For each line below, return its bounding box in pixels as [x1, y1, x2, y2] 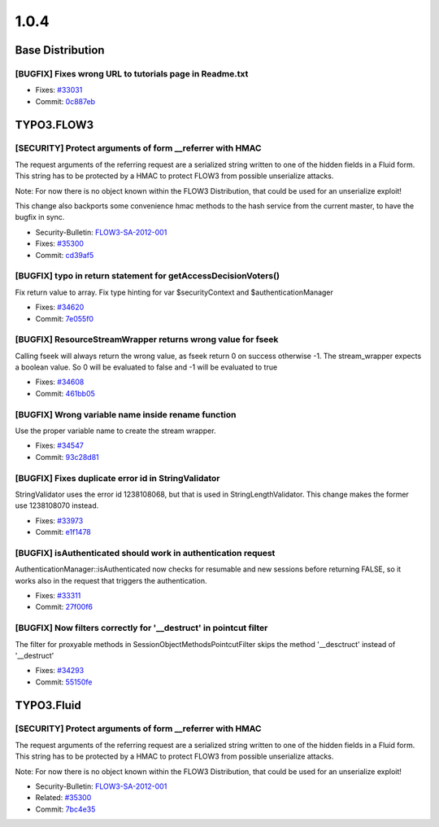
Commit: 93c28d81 [35, 452, 99, 462]
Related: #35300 [35, 793, 92, 803]
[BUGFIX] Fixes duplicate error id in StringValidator [15, 472, 220, 484]
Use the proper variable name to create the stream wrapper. [15, 426, 216, 435]
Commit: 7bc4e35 [35, 804, 96, 814]
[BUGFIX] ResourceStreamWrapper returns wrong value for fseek [15, 334, 279, 345]
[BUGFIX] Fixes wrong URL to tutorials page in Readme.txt [15, 68, 249, 79]
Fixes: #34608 [35, 377, 85, 387]
